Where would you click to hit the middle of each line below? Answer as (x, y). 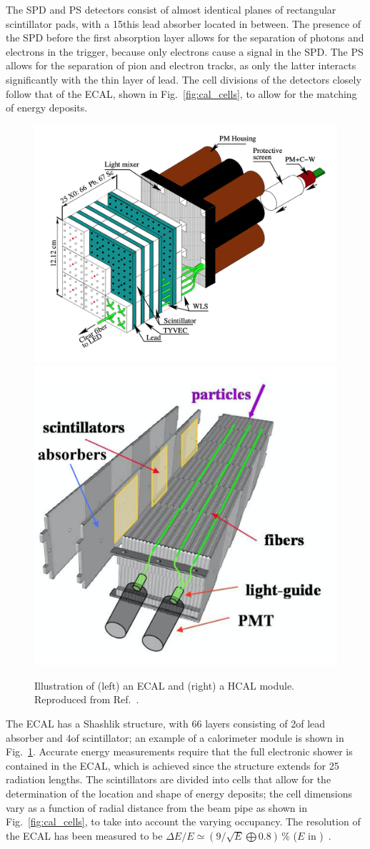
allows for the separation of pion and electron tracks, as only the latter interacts (181, 65)
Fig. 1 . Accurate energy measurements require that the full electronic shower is (179, 751)
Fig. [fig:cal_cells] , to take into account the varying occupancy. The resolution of (183, 821)
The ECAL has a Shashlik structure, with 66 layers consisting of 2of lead (166, 724)
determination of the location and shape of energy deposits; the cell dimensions (179, 794)
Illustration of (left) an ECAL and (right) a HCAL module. (164, 685)
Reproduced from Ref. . (87, 699)
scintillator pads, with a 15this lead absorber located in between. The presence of (184, 23)
